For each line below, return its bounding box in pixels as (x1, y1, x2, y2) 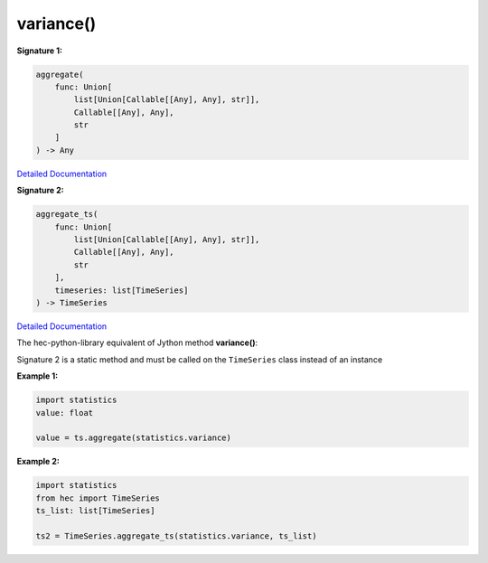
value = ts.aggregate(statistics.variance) (35, 433, 232, 443)
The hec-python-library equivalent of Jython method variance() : (16, 337, 258, 348)
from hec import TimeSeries (35, 493, 160, 503)
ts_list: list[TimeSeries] (35, 506, 155, 516)
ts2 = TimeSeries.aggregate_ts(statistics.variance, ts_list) (35, 530, 317, 541)
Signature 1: (16, 45, 63, 56)
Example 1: (16, 371, 59, 381)
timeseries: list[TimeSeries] (54, 285, 189, 296)
